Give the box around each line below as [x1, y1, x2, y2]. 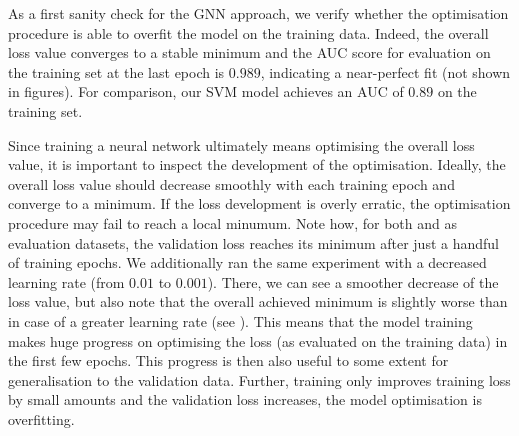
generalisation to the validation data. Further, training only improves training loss [8, 369, 511, 390]
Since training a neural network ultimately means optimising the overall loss [8, 134, 475, 155]
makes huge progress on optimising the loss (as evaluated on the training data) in [8, 330, 508, 351]
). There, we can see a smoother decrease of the [207, 271, 499, 292]
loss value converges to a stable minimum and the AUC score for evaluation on [8, 42, 491, 63]
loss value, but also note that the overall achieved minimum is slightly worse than [8, 291, 508, 312]
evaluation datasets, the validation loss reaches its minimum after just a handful [8, 232, 500, 253]
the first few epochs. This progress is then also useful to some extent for [8, 350, 449, 371]
